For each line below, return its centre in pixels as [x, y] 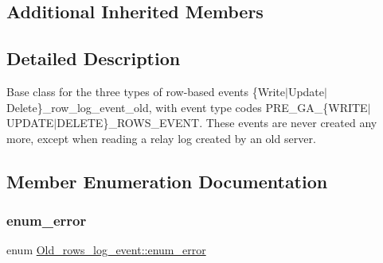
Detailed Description [94, 58]
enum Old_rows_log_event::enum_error [106, 250]
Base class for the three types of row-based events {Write [146, 91]
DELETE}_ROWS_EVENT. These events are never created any [217, 123]
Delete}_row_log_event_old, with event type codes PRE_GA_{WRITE [187, 107]
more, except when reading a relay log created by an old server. [161, 138]
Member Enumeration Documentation [167, 181]
